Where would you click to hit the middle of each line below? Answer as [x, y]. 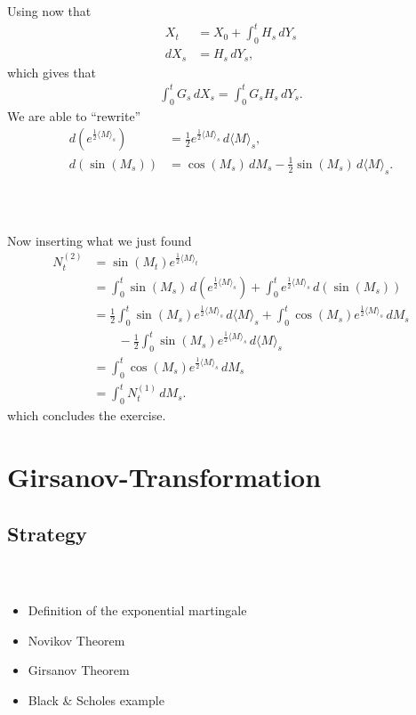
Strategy [47, 533]
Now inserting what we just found [100, 240]
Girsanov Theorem [79, 670]
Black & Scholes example [96, 700]
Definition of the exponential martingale [137, 610]
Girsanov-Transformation [164, 477]
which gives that [52, 72]
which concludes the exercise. [87, 415]
